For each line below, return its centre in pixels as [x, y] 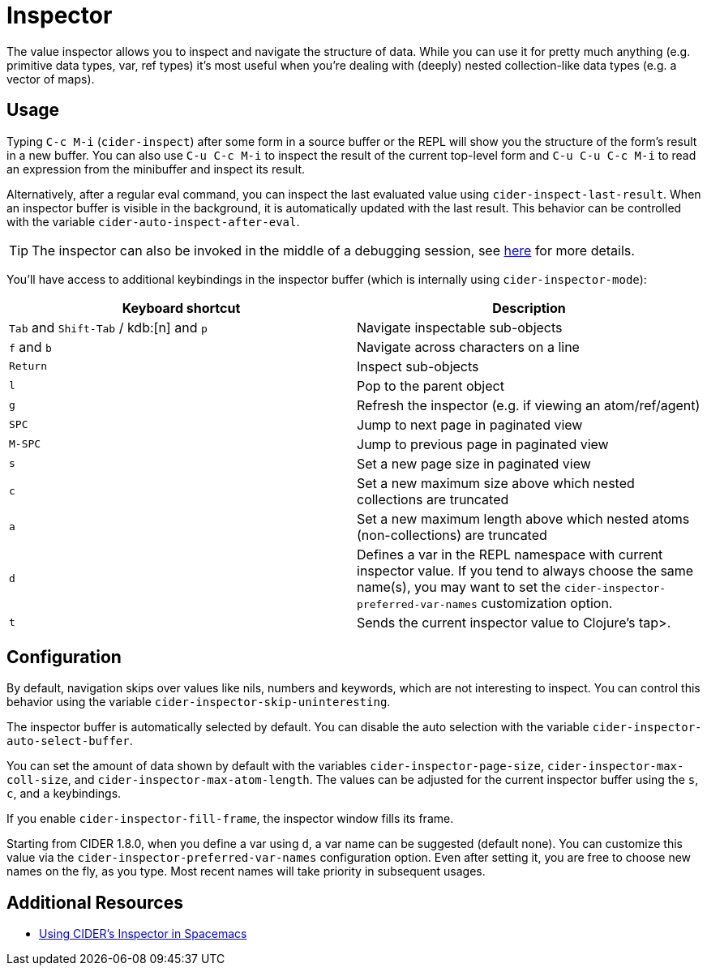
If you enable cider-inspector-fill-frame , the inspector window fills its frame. [230, 819]
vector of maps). [51, 79]
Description [529, 308]
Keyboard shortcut [181, 308]
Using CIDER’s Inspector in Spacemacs [143, 934]
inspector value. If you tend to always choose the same [525, 570]
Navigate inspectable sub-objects [460, 327]
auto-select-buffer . [70, 741]
